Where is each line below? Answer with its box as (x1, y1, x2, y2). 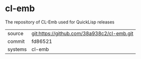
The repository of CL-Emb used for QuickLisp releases (5, 19, 115, 25)
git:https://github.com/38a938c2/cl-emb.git (31, 30, 134, 37)
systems (7, 46, 27, 53)
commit (7, 38, 25, 44)
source (7, 30, 23, 37)
